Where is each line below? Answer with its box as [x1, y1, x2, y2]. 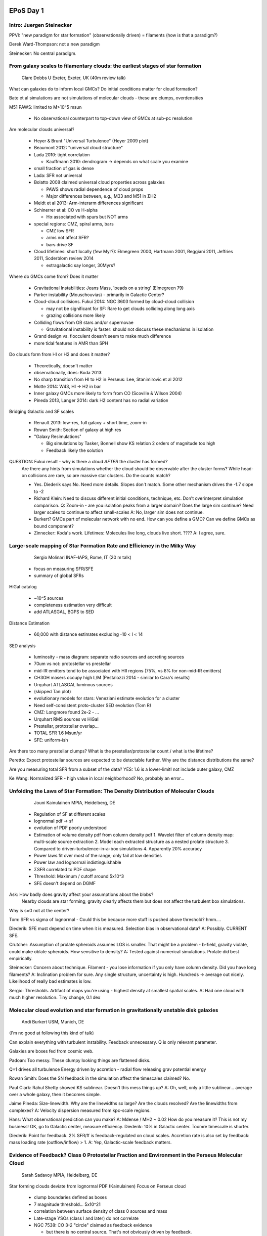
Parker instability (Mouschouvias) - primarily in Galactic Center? [34, 292, 165, 298]
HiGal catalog [9, 584, 37, 590]
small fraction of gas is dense [34, 166, 94, 172]
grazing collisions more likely [46, 312, 106, 318]
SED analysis [9, 643, 36, 649]
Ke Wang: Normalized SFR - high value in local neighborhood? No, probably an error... [9, 775, 185, 781]
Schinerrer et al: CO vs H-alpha [34, 207, 98, 213]
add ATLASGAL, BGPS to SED [34, 609, 94, 615]
